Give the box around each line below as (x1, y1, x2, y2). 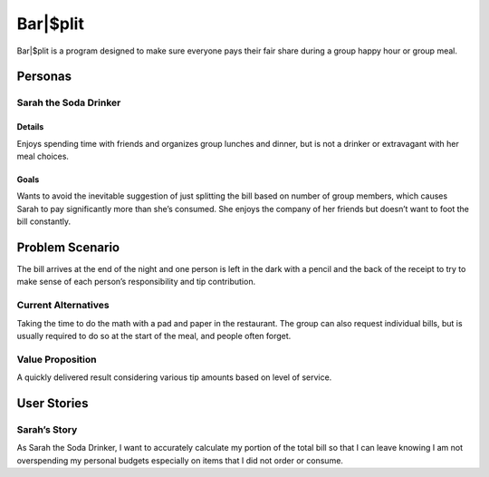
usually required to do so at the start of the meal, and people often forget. (16, 330, 292, 341)
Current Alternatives (16, 299, 110, 312)
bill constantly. (16, 216, 72, 227)
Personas (16, 69, 72, 84)
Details (16, 122, 44, 132)
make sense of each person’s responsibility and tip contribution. (16, 277, 256, 287)
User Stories (16, 395, 89, 411)
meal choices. (16, 151, 70, 161)
